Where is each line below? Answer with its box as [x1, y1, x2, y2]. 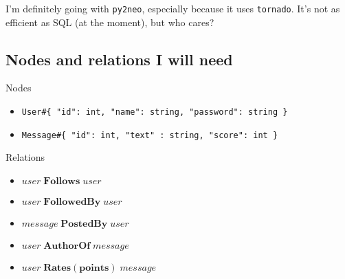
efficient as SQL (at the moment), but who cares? [5, 14, 214, 29]
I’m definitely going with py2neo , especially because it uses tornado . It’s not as [5, 1, 340, 15]
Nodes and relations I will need [5, 48, 233, 69]
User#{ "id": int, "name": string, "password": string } [21, 107, 288, 118]
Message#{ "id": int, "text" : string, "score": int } [21, 130, 278, 140]
